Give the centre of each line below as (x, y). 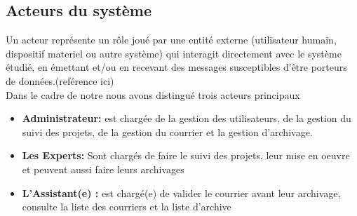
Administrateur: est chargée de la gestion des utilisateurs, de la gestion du (187, 118)
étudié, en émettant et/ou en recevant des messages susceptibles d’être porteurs (176, 67)
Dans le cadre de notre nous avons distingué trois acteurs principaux (153, 94)
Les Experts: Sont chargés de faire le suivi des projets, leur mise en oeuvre (186, 155)
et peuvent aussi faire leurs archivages (103, 169)
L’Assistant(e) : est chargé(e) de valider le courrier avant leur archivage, (181, 193)
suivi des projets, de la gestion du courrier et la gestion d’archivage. (167, 131)
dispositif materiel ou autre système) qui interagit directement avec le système (174, 53)
